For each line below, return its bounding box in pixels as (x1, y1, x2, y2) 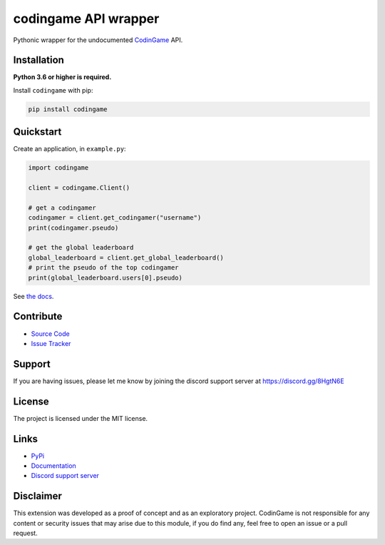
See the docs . (13, 292, 54, 300)
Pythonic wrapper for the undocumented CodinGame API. (13, 36, 183, 44)
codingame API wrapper (13, 11, 160, 26)
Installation (13, 54, 64, 66)
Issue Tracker (31, 339, 71, 347)
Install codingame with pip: (13, 86, 93, 94)
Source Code (31, 329, 71, 338)
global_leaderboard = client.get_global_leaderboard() (28, 253, 224, 262)
